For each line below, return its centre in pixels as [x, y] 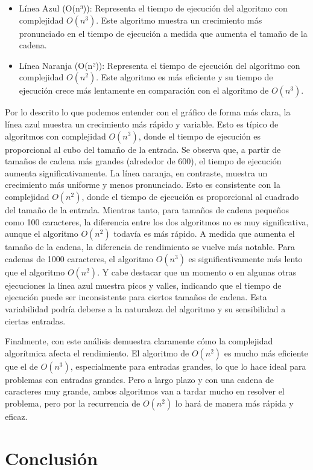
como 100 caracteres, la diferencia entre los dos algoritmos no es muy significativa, [157, 221]
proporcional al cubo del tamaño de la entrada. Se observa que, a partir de [143, 149]
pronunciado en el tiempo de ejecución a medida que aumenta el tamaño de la [163, 33]
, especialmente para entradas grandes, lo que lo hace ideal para [188, 366]
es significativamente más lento [245, 258]
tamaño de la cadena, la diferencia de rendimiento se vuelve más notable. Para [150, 247]
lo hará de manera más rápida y [234, 403]
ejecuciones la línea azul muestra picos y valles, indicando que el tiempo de [143, 285]
